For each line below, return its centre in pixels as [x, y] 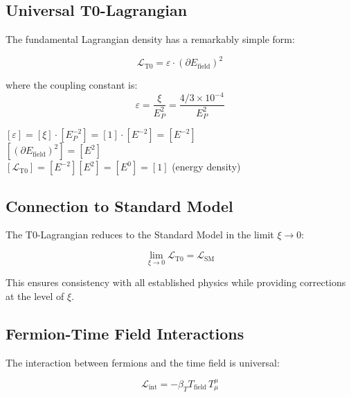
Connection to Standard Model [119, 205]
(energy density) [206, 167]
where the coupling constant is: [72, 85]
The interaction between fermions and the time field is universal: [143, 362]
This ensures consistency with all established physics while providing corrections [176, 282]
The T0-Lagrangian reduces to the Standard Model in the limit [140, 235]
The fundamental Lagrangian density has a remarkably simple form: [150, 39]
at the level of [35, 295]
